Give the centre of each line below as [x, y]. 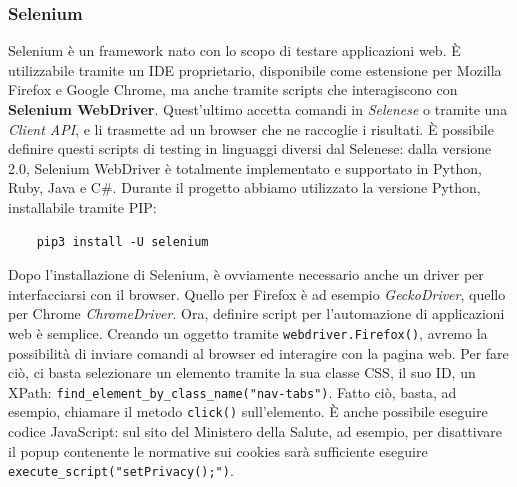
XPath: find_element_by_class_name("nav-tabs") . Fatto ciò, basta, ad [232, 391]
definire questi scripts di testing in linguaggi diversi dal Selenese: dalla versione [250, 148]
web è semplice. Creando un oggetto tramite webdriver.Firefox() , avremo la [248, 332]
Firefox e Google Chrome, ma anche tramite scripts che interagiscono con [233, 89]
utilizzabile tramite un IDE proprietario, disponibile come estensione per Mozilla [255, 69]
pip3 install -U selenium [122, 241]
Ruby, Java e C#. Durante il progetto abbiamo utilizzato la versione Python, [244, 187]
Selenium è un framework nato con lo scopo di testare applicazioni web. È [234, 50]
